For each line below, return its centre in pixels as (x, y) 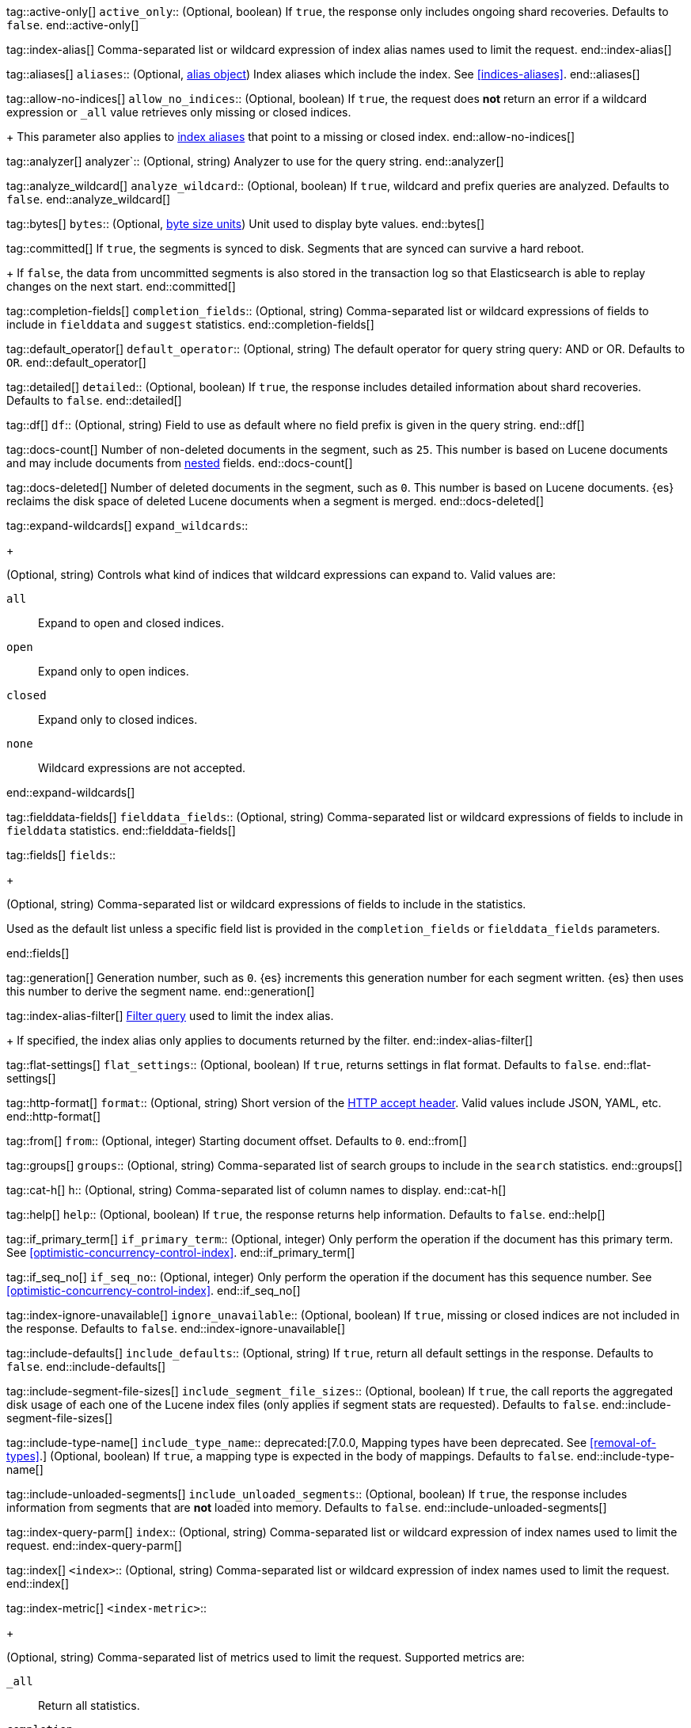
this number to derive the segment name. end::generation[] (161, 991)
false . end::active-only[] (73, 25)
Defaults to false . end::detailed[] (94, 400)
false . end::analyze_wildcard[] (89, 199)
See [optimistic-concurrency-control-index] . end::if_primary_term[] (181, 1252)
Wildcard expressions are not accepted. (142, 768)
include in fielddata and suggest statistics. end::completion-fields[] (190, 324)
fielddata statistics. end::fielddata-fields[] (121, 830)
